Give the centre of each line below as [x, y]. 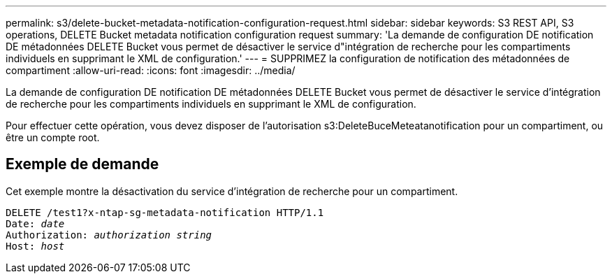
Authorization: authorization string [109, 235]
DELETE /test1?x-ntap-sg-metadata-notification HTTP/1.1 [165, 212]
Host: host [35, 246]
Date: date [35, 223]
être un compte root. [53, 137]
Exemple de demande [82, 164]
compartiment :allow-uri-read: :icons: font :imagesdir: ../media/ [151, 70]
